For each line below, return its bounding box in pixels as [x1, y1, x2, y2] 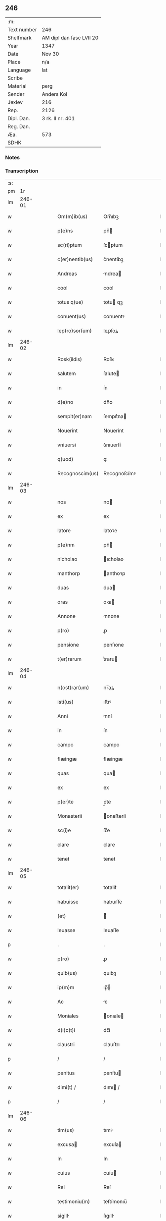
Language [7, 67, 31, 73]
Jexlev [7, 99, 23, 106]
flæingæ [57, 756, 77, 763]
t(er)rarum [57, 655, 82, 662]
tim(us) [57, 1127, 74, 1134]
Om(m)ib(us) [57, 213, 88, 220]
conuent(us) [57, 313, 86, 320]
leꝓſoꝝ [103, 327, 119, 334]
